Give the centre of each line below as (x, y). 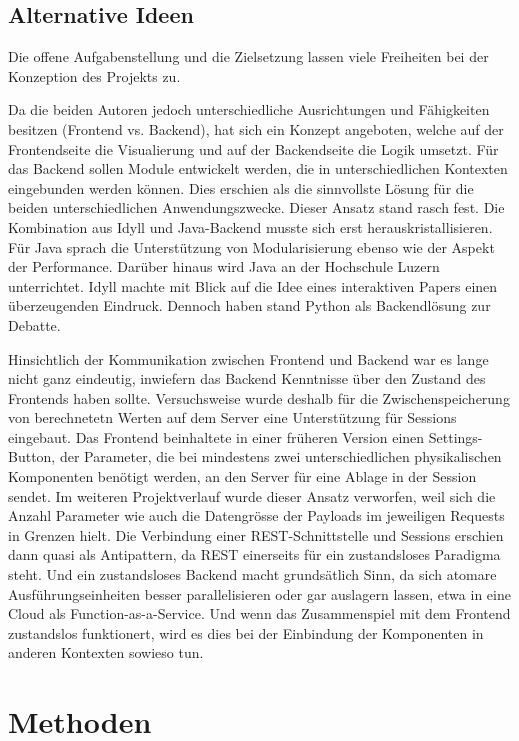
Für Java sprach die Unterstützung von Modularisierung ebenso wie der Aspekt (251, 246)
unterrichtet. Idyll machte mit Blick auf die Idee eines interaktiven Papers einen (253, 285)
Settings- (455, 436)
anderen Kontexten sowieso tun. (106, 652)
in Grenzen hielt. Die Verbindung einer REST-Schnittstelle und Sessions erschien (256, 534)
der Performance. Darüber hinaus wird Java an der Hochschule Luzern (224, 266)
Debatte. (34, 324)
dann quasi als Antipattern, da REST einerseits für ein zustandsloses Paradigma (254, 554)
